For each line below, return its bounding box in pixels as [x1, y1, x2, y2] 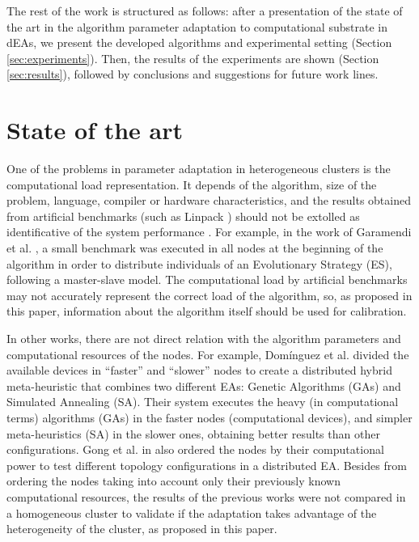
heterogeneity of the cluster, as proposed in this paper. [6, 520, 277, 537]
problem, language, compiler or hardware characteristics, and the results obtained [6, 192, 411, 209]
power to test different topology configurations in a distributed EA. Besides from [6, 456, 407, 473]
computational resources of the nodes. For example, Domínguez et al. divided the [6, 345, 409, 362]
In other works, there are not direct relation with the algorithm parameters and [6, 330, 401, 347]
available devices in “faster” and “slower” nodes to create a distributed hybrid [6, 362, 392, 379]
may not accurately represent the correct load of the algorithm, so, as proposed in [6, 286, 413, 303]
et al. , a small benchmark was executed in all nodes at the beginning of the [6, 239, 383, 256]
